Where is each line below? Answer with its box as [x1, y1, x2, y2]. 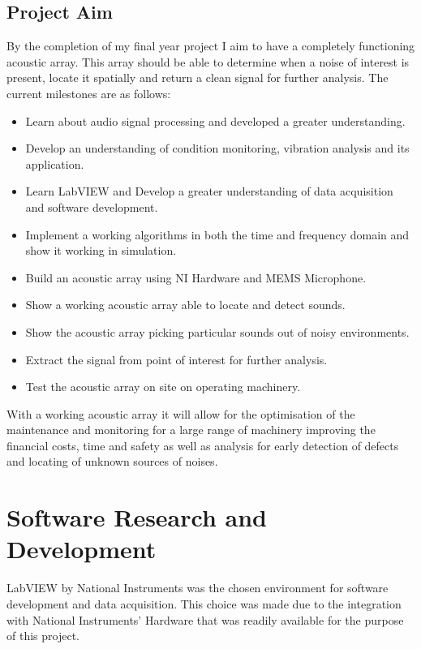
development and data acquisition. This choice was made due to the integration [6, 595, 402, 612]
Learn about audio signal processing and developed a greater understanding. [25, 112, 406, 129]
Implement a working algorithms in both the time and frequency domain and [25, 226, 410, 243]
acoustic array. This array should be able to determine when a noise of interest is [6, 53, 410, 70]
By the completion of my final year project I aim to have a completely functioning [6, 37, 415, 54]
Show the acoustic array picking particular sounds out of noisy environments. [25, 323, 410, 340]
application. [25, 155, 84, 172]
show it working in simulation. [25, 242, 177, 259]
